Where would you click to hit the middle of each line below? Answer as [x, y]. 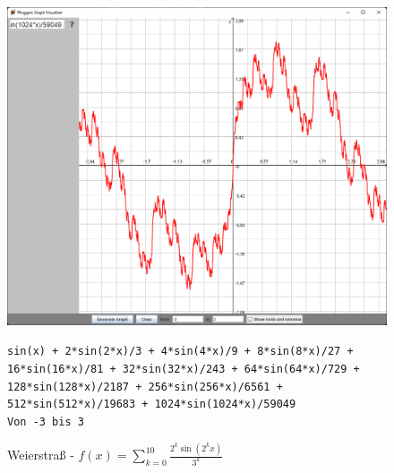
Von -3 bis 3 [46, 422]
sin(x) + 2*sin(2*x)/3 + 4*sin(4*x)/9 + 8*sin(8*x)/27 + [180, 352]
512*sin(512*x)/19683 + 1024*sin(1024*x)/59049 [152, 404]
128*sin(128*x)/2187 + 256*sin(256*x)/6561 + [145, 387]
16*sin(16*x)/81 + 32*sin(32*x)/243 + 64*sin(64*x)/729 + [184, 370]
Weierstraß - [41, 455]
